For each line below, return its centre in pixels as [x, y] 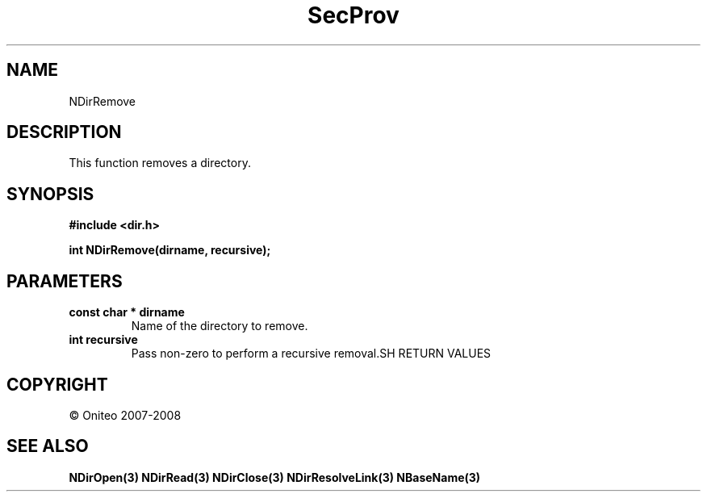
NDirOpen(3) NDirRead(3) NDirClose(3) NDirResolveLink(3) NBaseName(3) [275, 477]
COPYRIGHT [57, 384]
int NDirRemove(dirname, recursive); [170, 250]
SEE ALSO [48, 446]
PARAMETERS [65, 281]
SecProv [353, 15]
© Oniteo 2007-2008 [125, 415]
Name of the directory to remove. [220, 326]
